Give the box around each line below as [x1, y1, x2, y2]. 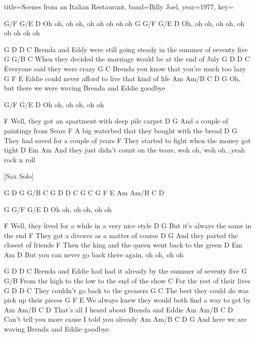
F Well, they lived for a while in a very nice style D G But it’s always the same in [4, 220, 252, 231]
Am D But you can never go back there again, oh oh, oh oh [4, 249, 184, 259]
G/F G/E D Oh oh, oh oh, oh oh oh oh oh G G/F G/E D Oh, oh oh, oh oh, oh [4, 18, 245, 28]
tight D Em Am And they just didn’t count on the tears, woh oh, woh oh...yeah [4, 145, 245, 155]
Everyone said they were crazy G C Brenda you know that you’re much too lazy [4, 63, 246, 73]
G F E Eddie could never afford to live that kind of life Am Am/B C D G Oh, [4, 73, 241, 83]
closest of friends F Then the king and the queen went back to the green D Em [4, 240, 242, 250]
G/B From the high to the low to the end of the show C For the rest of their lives [4, 276, 251, 286]
